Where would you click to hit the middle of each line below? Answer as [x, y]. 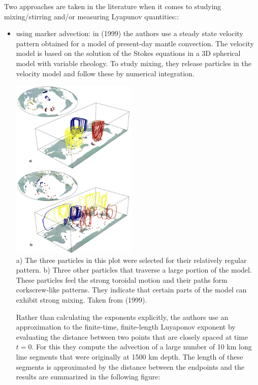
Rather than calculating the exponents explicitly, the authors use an [122, 317]
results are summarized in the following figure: [88, 377]
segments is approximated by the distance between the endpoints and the [130, 366]
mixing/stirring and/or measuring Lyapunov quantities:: [92, 16]
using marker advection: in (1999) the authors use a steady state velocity [130, 33]
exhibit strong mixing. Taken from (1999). [82, 300]
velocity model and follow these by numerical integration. [105, 73]
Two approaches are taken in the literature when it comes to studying [113, 6]
